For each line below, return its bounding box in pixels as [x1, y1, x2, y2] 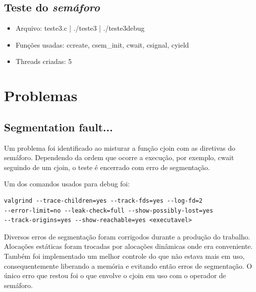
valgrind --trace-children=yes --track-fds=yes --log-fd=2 [4, 197, 203, 204]
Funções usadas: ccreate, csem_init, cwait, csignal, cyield [15, 39, 189, 50]
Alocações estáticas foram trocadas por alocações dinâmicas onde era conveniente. [4, 241, 253, 251]
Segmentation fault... [4, 119, 113, 134]
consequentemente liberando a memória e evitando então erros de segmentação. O [4, 260, 252, 271]
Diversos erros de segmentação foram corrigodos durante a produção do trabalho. [4, 231, 251, 241]
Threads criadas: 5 [15, 56, 72, 66]
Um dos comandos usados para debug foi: [4, 178, 130, 189]
